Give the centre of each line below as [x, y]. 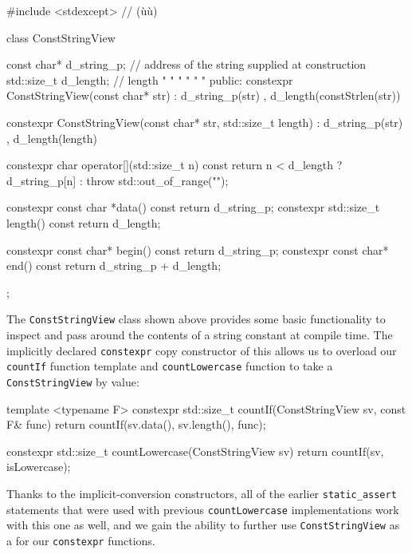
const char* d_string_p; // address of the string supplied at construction [186, 64]
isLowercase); [39, 467]
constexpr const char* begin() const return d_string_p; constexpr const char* [198, 249]
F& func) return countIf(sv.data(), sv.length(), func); [136, 424]
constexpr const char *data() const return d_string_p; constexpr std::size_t [193, 207]
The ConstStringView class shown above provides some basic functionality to [196, 319]
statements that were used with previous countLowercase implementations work [203, 509]
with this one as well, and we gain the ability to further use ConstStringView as [203, 525]
